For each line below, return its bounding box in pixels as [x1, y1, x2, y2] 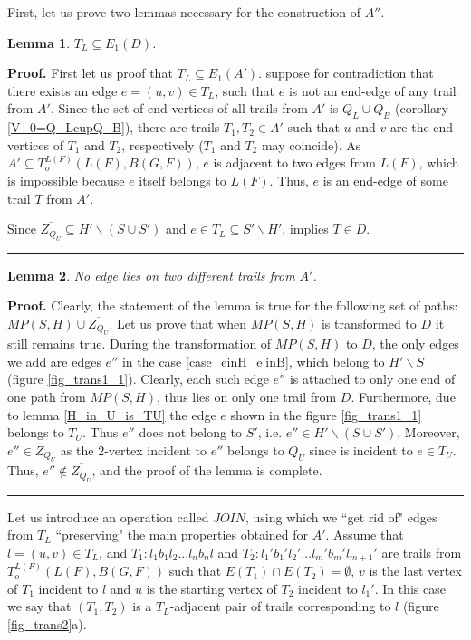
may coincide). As [261, 135, 361, 154]
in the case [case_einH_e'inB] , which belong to [121, 351, 385, 370]
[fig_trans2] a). [7, 614, 87, 633]
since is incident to [309, 440, 413, 459]
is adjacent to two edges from [213, 153, 376, 172]
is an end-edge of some [322, 170, 448, 189]
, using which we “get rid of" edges [245, 507, 437, 526]
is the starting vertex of [146, 578, 277, 597]
